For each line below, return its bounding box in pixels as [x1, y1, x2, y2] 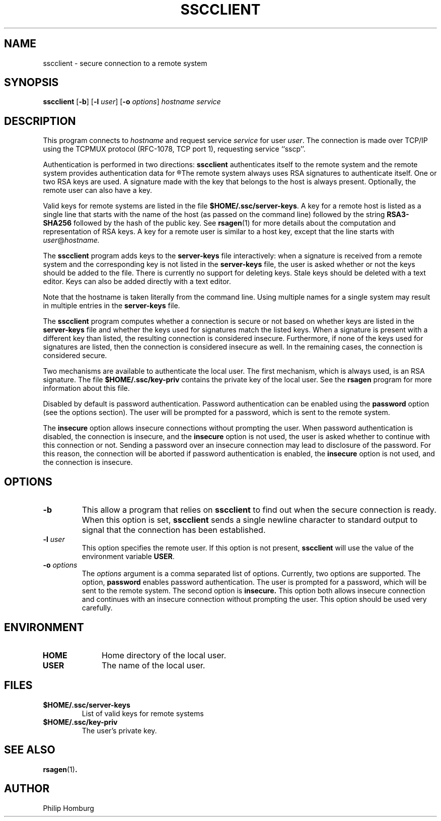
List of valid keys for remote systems [82, 709, 204, 718]
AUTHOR [4, 782, 50, 795]
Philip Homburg [43, 803, 94, 812]
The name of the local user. [101, 660, 205, 670]
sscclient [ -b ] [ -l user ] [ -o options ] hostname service [43, 97, 221, 106]
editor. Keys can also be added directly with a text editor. [43, 277, 231, 286]
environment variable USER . [82, 552, 175, 561]
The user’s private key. [82, 726, 157, 735]
